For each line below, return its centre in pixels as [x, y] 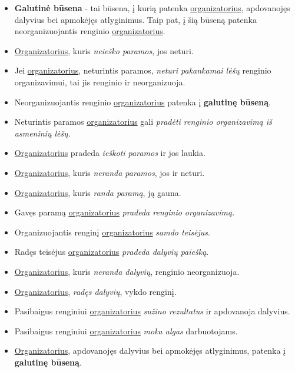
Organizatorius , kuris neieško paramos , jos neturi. [104, 50]
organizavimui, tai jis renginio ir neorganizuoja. [100, 82]
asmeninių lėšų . [42, 133]
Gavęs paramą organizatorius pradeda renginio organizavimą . [125, 212]
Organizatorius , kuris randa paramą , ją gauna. [98, 192]
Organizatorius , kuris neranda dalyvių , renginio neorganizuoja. [127, 271]
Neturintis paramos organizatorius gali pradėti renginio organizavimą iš [143, 122]
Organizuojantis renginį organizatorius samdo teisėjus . [112, 232]
